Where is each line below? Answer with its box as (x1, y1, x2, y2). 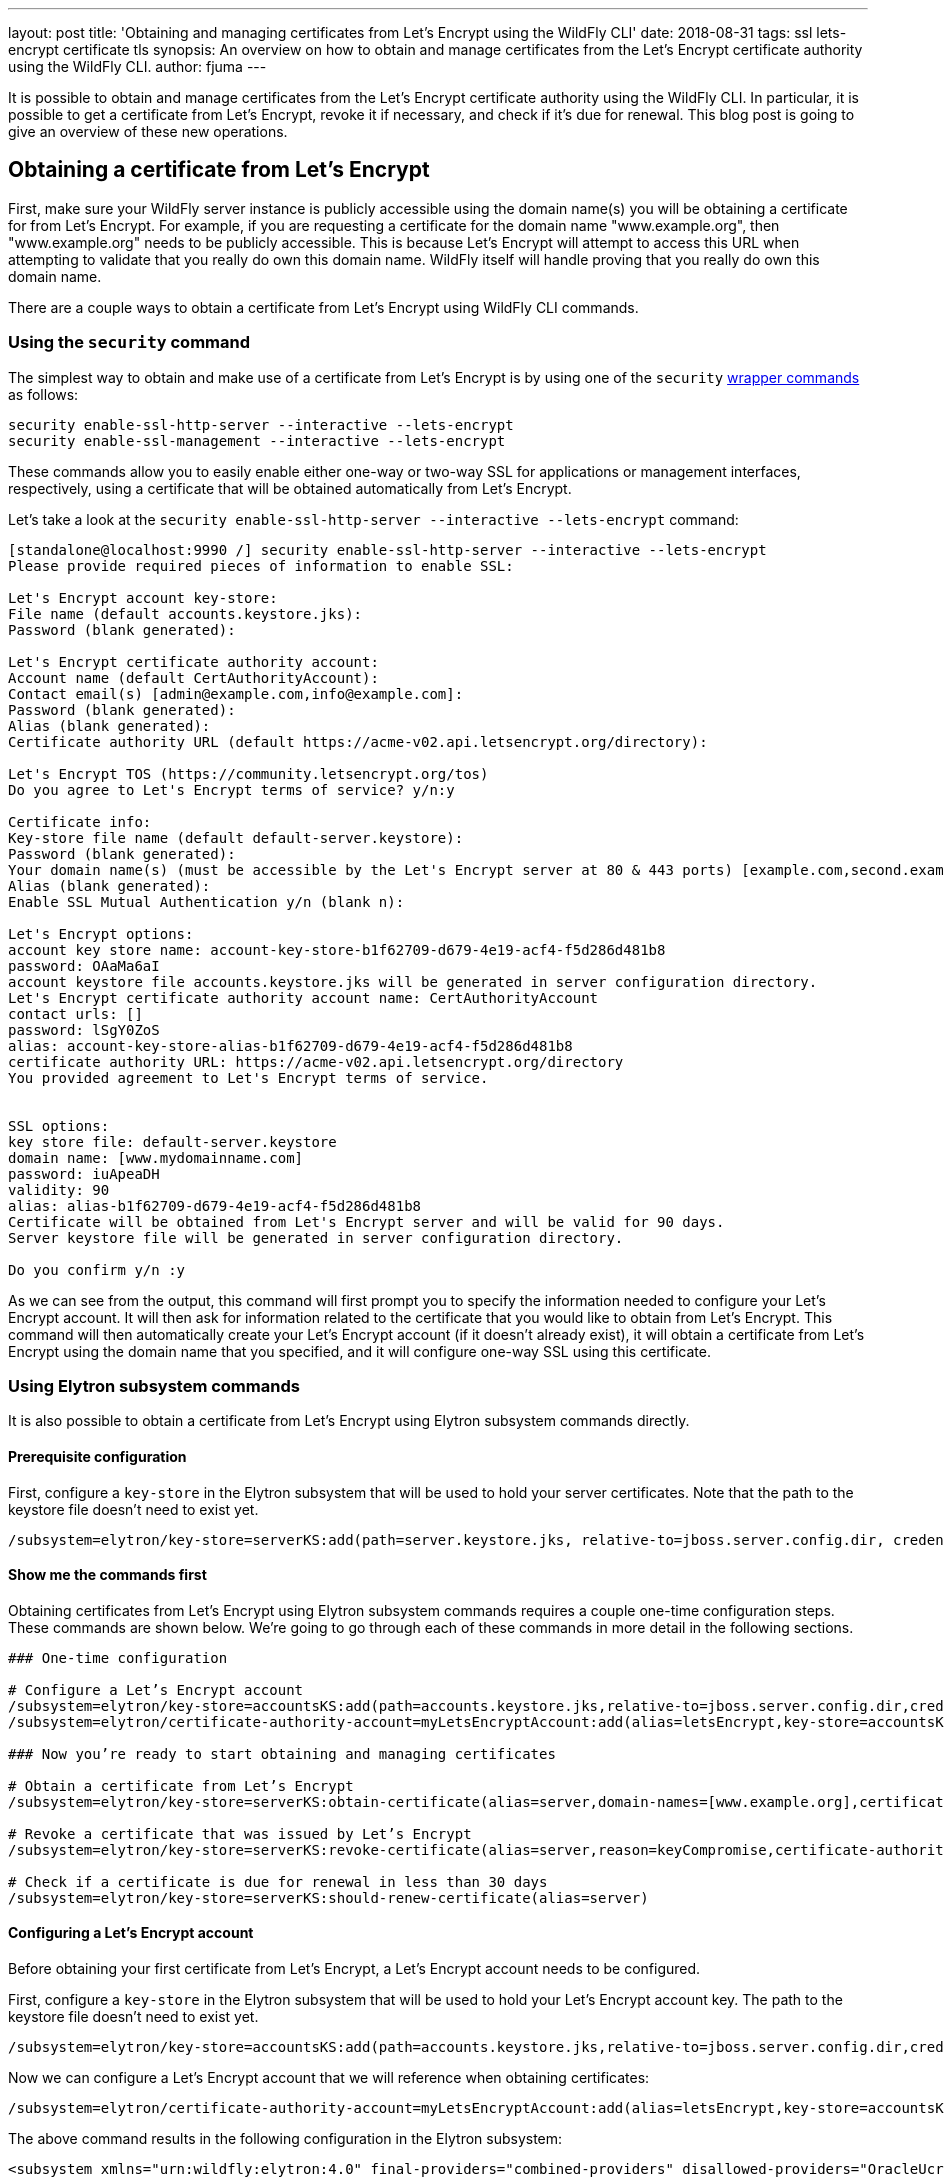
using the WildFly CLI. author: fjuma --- (8, 58, 267, 75)
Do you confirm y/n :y (8, 1261, 186, 1278)
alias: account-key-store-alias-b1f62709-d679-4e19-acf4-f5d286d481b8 (8, 1037, 573, 1054)
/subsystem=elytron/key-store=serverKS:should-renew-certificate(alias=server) (8, 1889, 649, 1906)
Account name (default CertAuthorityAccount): (8, 669, 379, 686)
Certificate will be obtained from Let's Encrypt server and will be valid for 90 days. (8, 1213, 725, 1230)
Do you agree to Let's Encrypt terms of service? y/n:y (8, 781, 455, 798)
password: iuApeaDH (8, 1165, 160, 1182)
